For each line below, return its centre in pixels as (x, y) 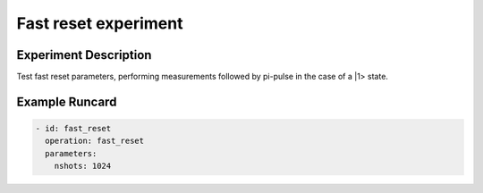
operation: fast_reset (95, 141)
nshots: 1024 (83, 166)
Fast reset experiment (100, 23)
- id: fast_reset (73, 129)
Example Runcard (67, 101)
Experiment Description (84, 55)
